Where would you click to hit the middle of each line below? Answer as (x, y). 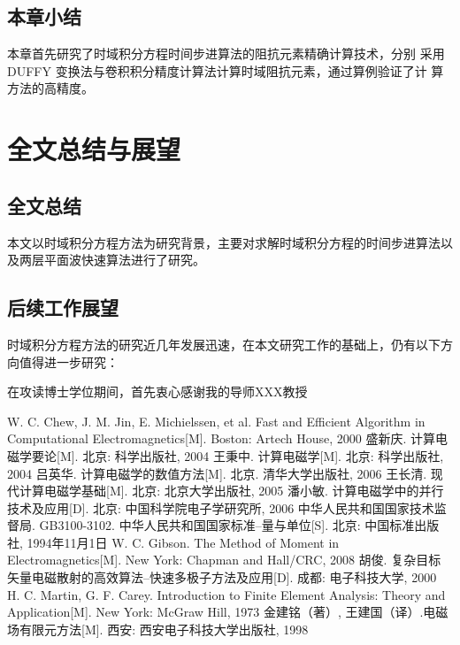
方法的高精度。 (50, 88)
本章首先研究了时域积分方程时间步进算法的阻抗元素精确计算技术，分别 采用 (226, 54)
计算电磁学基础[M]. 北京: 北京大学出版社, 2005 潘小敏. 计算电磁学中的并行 (231, 491)
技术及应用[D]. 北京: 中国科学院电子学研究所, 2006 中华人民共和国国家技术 (221, 507)
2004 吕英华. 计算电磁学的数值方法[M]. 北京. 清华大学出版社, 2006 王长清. (217, 473)
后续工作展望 (63, 307)
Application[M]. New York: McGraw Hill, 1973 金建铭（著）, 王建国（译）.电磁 (228, 612)
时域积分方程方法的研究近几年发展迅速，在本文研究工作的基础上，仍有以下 (224, 344)
